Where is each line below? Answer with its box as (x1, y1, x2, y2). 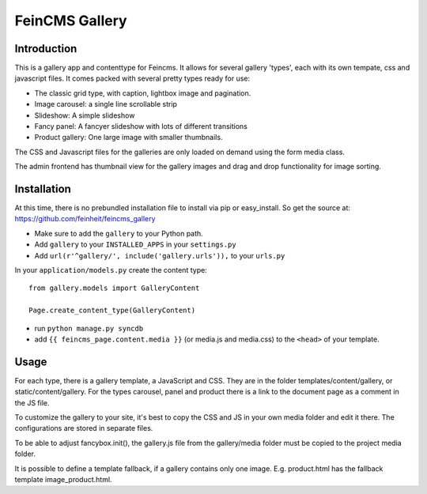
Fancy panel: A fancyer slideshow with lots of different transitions (34, 122, 248, 131)
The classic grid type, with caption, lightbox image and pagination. (34, 88, 251, 98)
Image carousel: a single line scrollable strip (34, 100, 178, 109)
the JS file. (14, 398, 51, 407)
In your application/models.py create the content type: (14, 266, 207, 275)
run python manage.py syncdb (34, 323, 144, 333)
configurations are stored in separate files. (14, 424, 153, 433)
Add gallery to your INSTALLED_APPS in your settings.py (34, 239, 236, 249)
